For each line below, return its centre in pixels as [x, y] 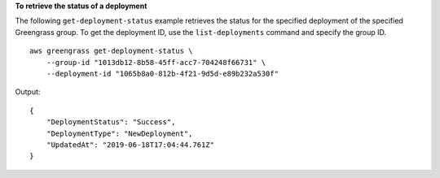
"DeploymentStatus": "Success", [111, 122]
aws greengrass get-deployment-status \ [111, 51]
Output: [28, 92]
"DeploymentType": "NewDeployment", [119, 133]
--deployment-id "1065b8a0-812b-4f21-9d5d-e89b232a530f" [162, 74]
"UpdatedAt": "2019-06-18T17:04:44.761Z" [130, 145]
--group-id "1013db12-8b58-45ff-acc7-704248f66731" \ [156, 62]
